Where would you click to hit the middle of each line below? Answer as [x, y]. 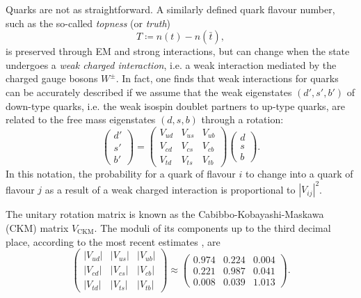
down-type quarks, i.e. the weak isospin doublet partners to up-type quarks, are [175, 105]
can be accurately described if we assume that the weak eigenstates [149, 92]
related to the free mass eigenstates [81, 119]
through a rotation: [242, 119]
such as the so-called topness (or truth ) [88, 23]
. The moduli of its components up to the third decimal [212, 227]
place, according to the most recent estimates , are [113, 241]
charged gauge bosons [52, 78]
